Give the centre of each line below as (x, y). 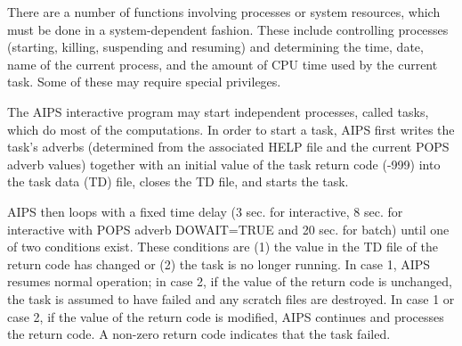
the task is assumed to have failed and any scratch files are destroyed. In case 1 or (231, 298)
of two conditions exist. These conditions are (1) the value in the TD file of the (223, 247)
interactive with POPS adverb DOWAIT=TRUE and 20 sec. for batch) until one (228, 229)
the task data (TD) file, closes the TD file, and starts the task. (178, 181)
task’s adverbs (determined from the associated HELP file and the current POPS (228, 147)
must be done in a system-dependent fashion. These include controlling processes (228, 29)
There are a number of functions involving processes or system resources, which (224, 12)
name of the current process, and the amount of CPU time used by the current (223, 64)
